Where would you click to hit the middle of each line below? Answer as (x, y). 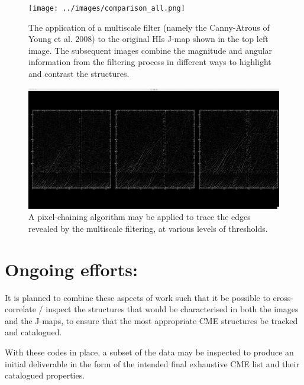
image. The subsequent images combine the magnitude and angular (151, 50)
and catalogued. (33, 332)
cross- (283, 297)
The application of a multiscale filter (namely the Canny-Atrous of (149, 27)
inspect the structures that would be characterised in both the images (172, 309)
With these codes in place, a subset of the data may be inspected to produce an (149, 352)
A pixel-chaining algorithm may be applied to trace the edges (140, 217)
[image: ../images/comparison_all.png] (107, 8)
